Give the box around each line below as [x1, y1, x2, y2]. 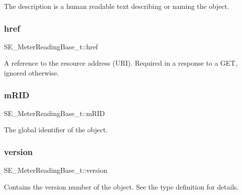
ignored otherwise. [4, 68, 59, 78]
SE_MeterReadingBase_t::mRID [4, 108, 105, 118]
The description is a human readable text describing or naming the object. [4, 1, 230, 11]
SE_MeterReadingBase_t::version [4, 165, 108, 175]
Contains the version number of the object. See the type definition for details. [4, 181, 239, 192]
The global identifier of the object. [4, 124, 108, 135]
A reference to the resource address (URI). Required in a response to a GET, [4, 58, 238, 68]
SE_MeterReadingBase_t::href [4, 41, 98, 51]
